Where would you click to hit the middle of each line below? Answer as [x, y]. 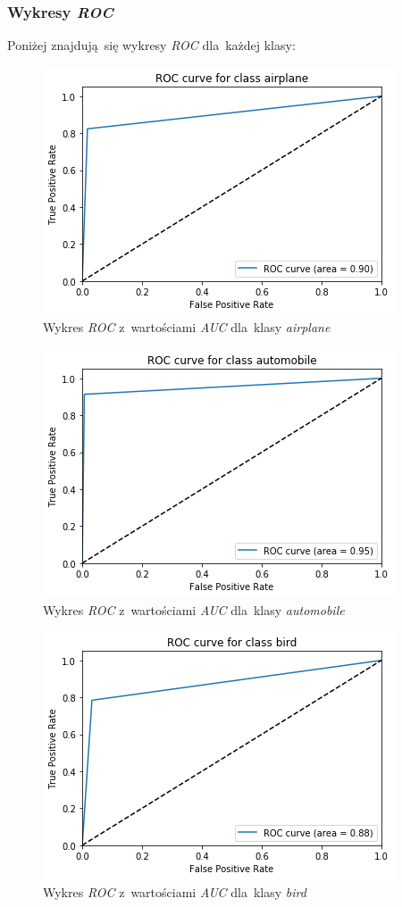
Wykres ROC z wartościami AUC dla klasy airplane [187, 327]
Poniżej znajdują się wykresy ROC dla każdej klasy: [151, 45]
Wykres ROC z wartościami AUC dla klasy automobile [194, 609]
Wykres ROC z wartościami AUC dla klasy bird [175, 891]
